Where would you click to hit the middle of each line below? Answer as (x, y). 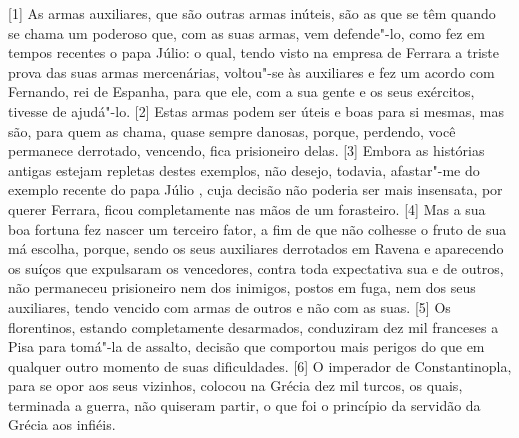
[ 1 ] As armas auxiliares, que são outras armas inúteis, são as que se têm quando (252, 13)
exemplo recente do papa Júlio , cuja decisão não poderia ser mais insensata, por (255, 189)
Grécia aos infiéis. (62, 424)
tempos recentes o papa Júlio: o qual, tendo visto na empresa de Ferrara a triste (253, 52)
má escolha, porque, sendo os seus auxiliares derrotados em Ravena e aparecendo (256, 248)
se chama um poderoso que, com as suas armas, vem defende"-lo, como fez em (246, 32)
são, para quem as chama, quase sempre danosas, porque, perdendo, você (232, 130)
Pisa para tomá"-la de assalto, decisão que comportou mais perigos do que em (246, 346)
